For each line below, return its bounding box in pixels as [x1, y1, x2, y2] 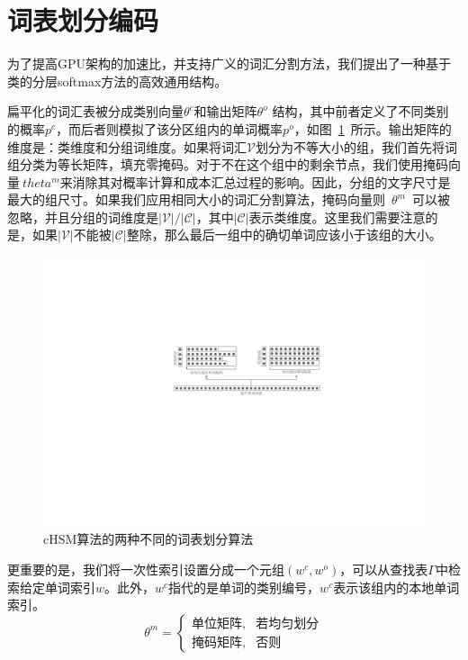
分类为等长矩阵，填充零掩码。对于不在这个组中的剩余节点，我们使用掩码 [19, 155, 448, 174]
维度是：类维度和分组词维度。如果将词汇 [7, 137, 247, 156]
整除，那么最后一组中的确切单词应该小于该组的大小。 [126, 225, 442, 244]
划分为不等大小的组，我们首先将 [255, 137, 445, 156]
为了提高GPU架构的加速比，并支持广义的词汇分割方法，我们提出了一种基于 [7, 54, 452, 73]
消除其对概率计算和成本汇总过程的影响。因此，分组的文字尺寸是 [72, 172, 451, 191]
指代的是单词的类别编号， [168, 577, 320, 596]
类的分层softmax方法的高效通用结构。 [7, 71, 228, 90]
